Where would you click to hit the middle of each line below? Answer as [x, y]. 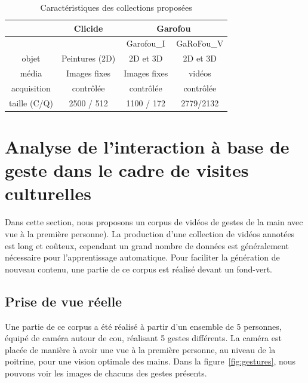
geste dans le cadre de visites [127, 170]
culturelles [48, 193]
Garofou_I [146, 43]
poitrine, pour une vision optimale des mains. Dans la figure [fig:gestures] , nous [150, 361]
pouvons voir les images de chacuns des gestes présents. [106, 373]
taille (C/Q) [31, 102]
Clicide [88, 28]
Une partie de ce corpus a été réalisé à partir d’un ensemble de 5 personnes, [143, 326]
